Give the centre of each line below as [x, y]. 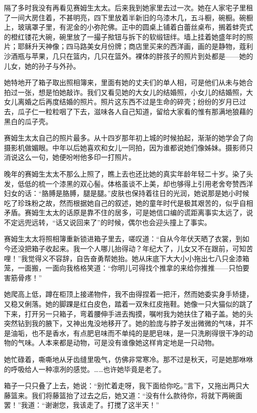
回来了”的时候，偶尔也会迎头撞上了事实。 [144, 222]
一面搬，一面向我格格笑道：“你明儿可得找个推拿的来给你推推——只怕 [130, 268]
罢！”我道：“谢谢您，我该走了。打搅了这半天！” [82, 405]
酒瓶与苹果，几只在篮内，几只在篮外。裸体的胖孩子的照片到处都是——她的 [132, 56]
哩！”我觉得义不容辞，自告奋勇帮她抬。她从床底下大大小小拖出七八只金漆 [123, 258]
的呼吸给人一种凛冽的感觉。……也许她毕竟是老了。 [85, 369]
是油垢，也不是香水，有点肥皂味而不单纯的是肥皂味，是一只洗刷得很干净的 [125, 333]
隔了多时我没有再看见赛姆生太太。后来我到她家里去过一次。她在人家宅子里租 [128, 7]
